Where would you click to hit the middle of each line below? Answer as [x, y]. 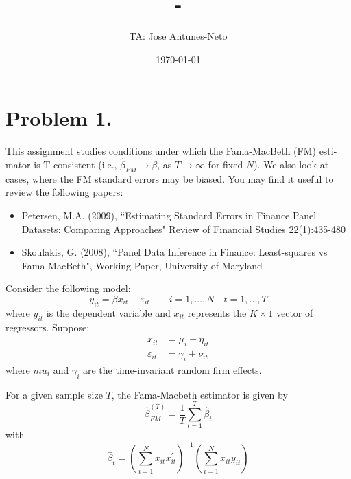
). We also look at [291, 165]
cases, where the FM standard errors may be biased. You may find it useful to [170, 178]
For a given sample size [54, 394]
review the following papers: [64, 192]
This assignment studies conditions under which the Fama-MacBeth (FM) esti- [171, 151]
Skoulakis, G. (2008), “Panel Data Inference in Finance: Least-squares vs [174, 252]
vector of [294, 312]
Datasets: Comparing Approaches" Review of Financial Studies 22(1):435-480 [183, 229]
